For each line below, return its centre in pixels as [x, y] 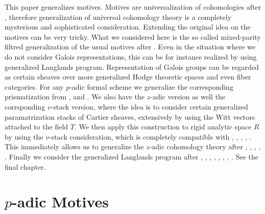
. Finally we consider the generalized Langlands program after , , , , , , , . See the [132, 156]
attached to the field [37, 127]
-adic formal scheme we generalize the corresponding [151, 86]
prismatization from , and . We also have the [75, 97]
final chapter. [25, 166]
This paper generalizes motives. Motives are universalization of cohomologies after [133, 7]
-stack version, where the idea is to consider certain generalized [149, 106]
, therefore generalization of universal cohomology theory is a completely [118, 17]
